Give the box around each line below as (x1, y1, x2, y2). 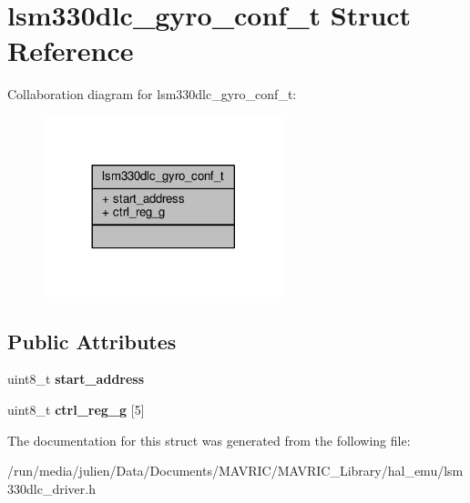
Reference (7, 32, 134, 69)
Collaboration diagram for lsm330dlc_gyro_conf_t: (7, 85, 297, 104)
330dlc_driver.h (7, 478, 96, 498)
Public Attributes (7, 327, 177, 355)
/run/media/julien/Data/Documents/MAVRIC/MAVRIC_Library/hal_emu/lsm (7, 461, 464, 480)
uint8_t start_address (7, 369, 145, 388)
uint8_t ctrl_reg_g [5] (7, 400, 145, 419)
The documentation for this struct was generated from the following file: (7, 430, 411, 449)
